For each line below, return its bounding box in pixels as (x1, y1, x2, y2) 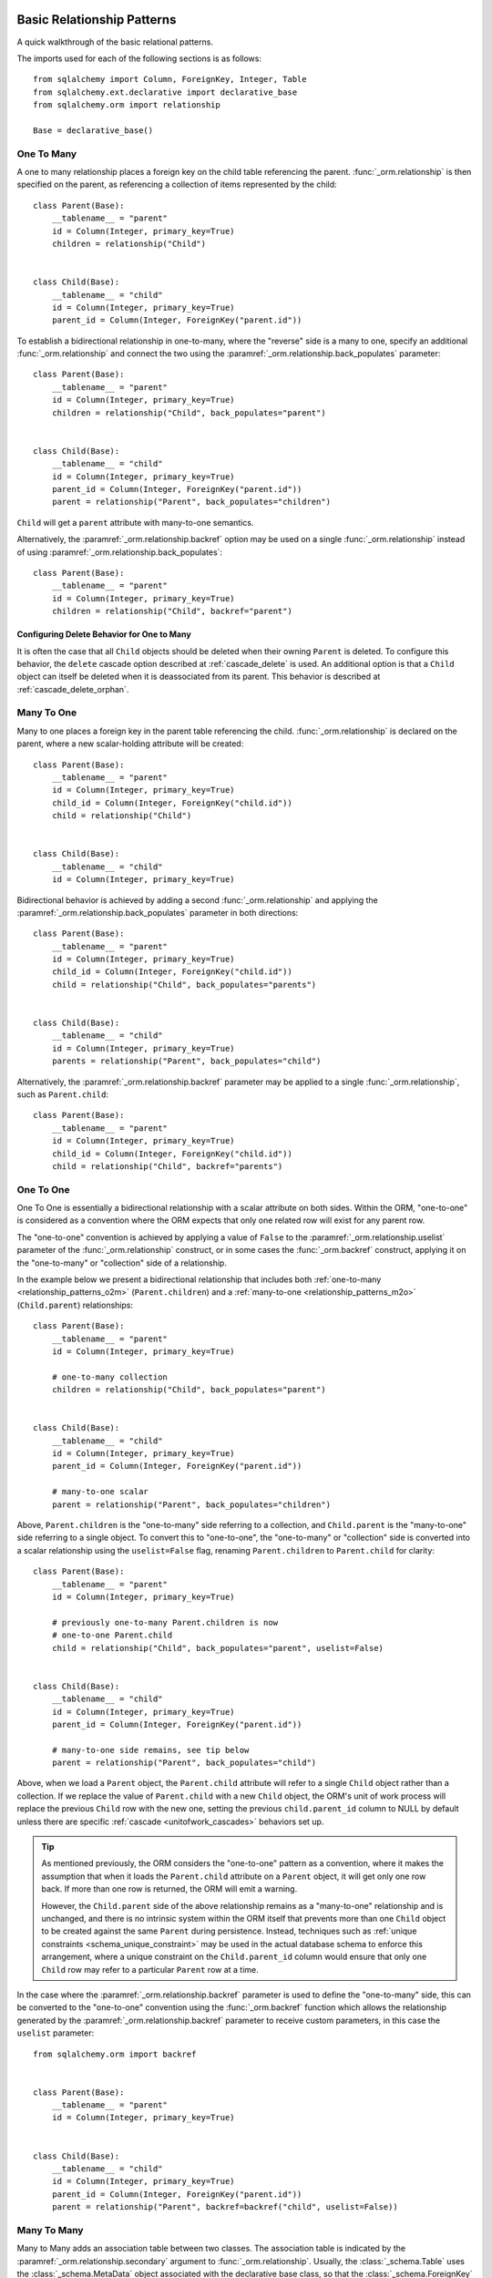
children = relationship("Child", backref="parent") (51, 606, 293, 617)
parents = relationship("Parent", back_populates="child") (51, 1056, 322, 1066)
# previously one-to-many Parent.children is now (51, 1617, 278, 1627)
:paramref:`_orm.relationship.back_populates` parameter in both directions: (16, 907, 299, 918)
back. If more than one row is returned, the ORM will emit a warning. (41, 1883, 298, 1894)
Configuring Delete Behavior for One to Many (16, 629, 191, 640)
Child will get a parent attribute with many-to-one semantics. (16, 517, 254, 528)
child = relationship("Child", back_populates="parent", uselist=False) (51, 1643, 384, 1653)
